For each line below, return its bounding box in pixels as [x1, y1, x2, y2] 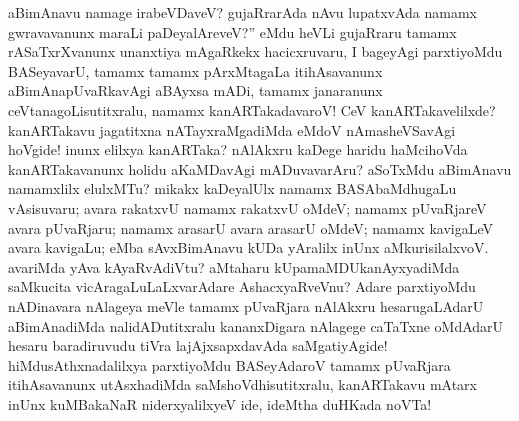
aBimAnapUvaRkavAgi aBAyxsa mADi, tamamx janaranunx [8, 80, 383, 101]
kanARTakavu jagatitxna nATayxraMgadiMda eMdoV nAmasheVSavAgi [8, 119, 456, 140]
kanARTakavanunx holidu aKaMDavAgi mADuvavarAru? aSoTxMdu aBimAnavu [8, 158, 512, 179]
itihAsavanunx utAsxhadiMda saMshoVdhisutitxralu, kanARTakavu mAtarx [8, 374, 477, 395]
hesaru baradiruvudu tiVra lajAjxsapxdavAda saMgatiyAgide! [8, 335, 388, 356]
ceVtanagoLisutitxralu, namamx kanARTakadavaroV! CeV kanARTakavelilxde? [8, 99, 496, 120]
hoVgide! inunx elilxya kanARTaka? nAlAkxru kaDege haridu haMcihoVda [8, 139, 468, 160]
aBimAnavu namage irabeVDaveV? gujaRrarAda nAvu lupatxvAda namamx [8, 2, 477, 22]
